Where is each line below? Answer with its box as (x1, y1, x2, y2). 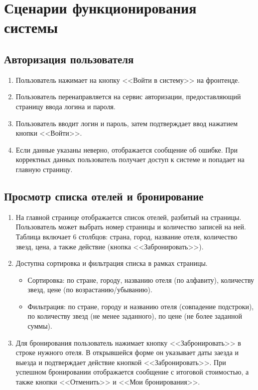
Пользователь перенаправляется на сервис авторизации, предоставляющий (15, 91, 241, 102)
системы (4, 17, 58, 37)
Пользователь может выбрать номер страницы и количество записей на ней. (15, 221, 246, 232)
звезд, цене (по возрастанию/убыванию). (27, 284, 152, 295)
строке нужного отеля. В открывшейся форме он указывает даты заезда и (15, 347, 239, 358)
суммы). (27, 321, 52, 331)
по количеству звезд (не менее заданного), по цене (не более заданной (27, 311, 242, 321)
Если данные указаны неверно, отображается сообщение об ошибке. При (15, 144, 238, 155)
